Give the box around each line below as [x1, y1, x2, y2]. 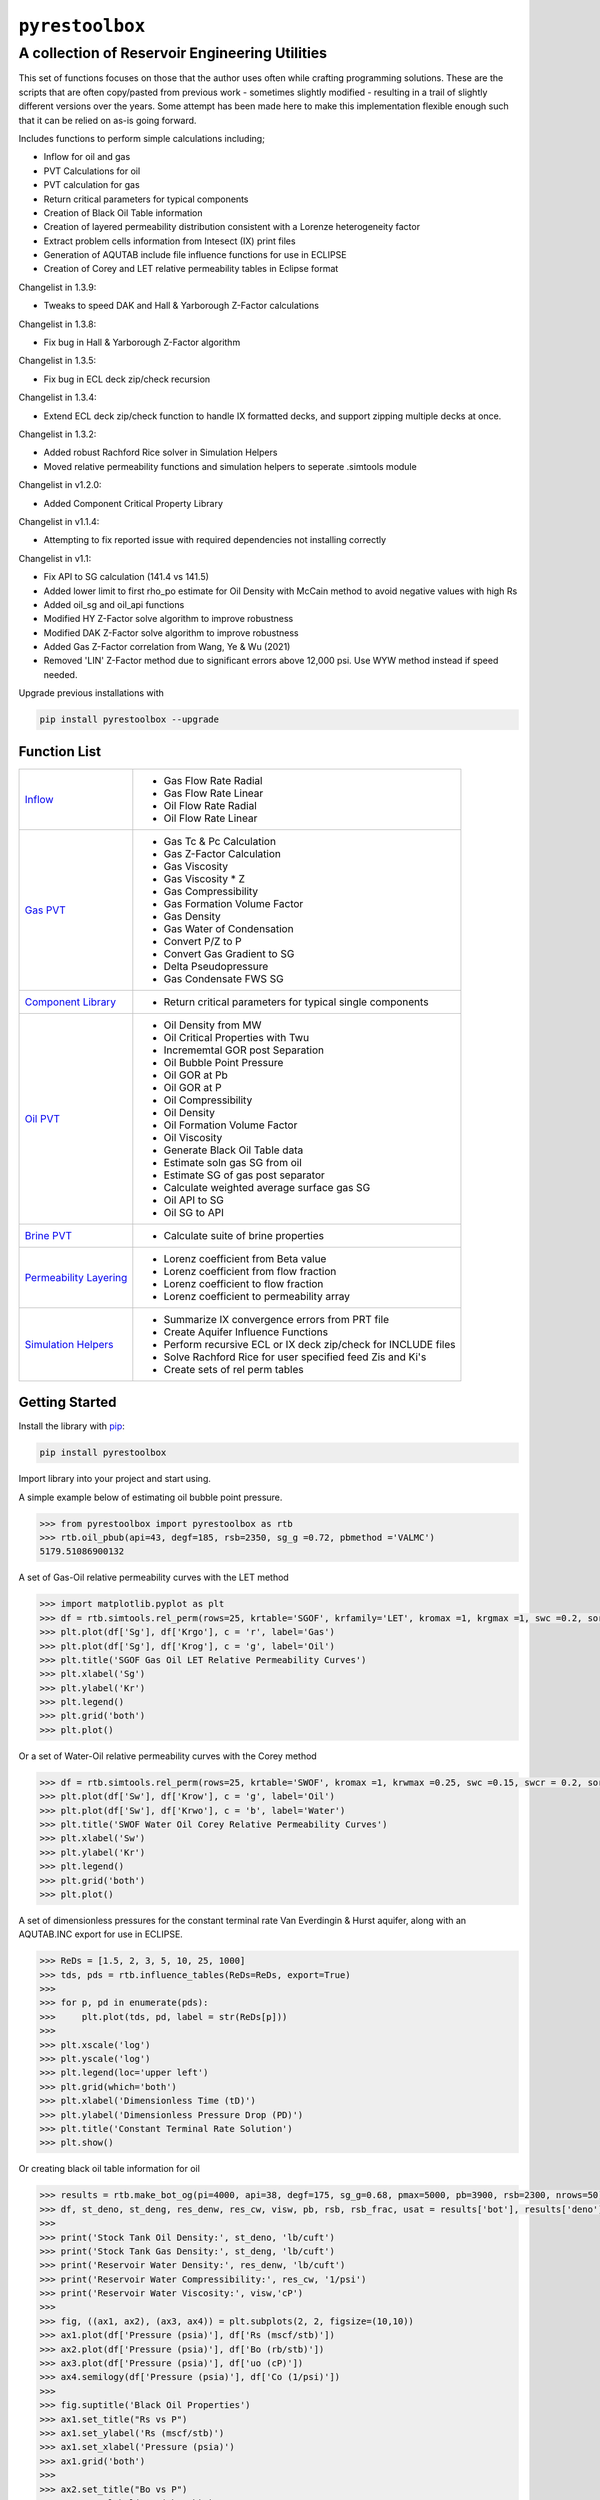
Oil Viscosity [163, 1130, 223, 1144]
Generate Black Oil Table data [163, 1143, 304, 1157]
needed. [43, 668, 78, 680]
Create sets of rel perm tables [163, 1362, 304, 1376]
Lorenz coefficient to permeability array [163, 1289, 350, 1303]
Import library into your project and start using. [18, 1473, 212, 1485]
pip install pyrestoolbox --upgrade [39, 714, 220, 725]
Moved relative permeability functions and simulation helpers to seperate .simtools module [43, 460, 417, 472]
